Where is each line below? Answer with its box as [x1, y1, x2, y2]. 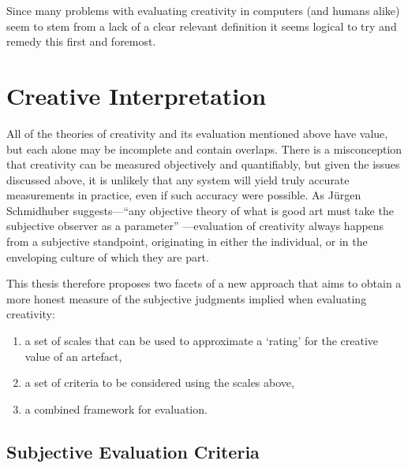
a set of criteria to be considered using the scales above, [24, 374, 294, 391]
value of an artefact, [24, 347, 122, 364]
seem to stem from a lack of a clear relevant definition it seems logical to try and [6, 17, 397, 34]
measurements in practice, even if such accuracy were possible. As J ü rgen [6, 187, 361, 203]
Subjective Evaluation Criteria [6, 439, 260, 463]
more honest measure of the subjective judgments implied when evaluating [6, 290, 367, 306]
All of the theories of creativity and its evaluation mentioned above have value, [6, 124, 388, 141]
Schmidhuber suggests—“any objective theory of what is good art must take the [6, 202, 394, 218]
